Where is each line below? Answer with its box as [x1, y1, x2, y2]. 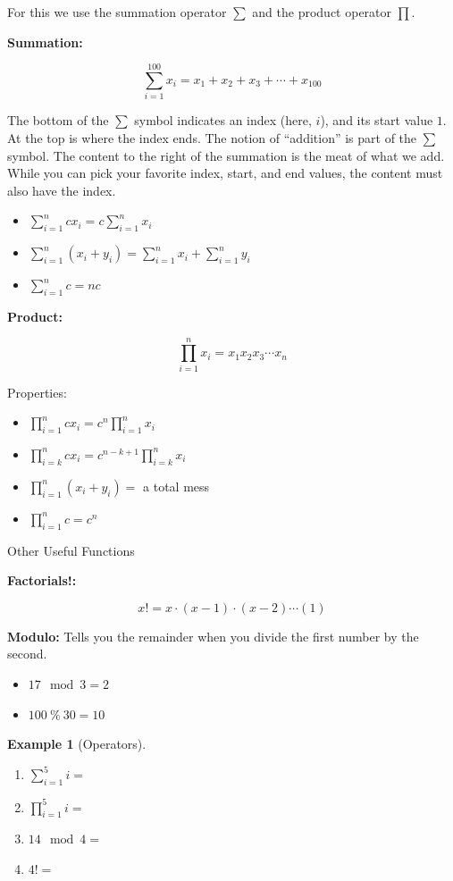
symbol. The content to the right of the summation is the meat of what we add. [7, 146, 445, 164]
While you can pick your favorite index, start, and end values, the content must [7, 164, 443, 182]
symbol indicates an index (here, [134, 111, 312, 130]
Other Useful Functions [7, 541, 135, 559]
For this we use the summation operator [7, 3, 227, 21]
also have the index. [7, 180, 116, 199]
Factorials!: [7, 571, 77, 590]
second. [7, 644, 47, 663]
